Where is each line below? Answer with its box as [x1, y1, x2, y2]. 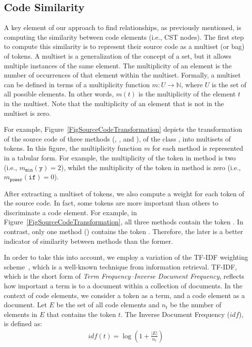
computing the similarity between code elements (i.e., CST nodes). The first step [4, 32, 244, 42]
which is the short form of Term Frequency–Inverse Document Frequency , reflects [4, 271, 245, 281]
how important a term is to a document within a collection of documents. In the [4, 280, 243, 290]
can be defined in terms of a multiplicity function [4, 79, 150, 89]
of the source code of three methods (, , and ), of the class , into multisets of [4, 133, 231, 143]
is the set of [212, 79, 247, 89]
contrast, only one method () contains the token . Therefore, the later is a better [4, 226, 243, 236]
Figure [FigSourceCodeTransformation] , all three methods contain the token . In [4, 217, 243, 227]
